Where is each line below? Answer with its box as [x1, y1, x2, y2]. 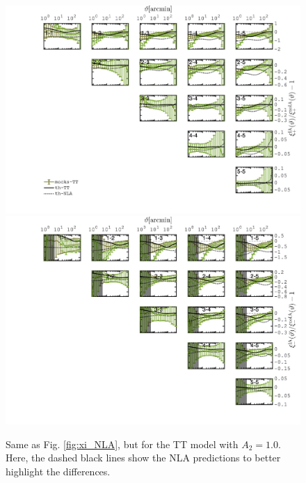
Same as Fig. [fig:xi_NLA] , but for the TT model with [6, 436, 239, 451]
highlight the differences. [6, 463, 111, 478]
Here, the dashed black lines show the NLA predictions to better [6, 450, 281, 465]
